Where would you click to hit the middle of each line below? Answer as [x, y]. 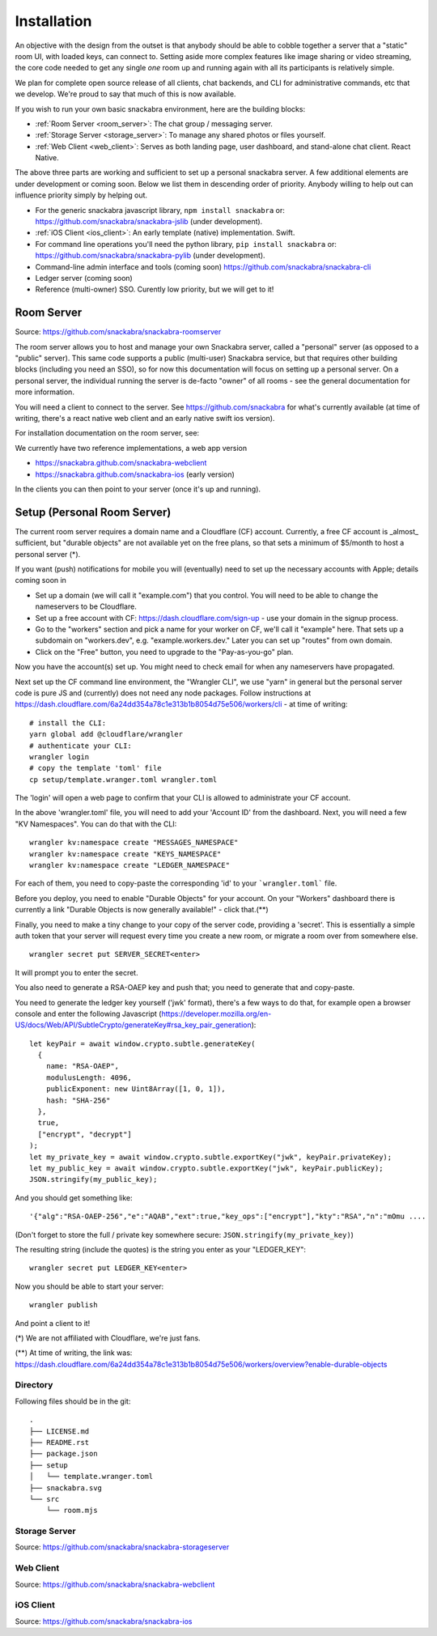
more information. [45, 392]
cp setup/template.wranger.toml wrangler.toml [123, 780]
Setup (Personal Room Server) [93, 512]
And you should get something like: [74, 1197]
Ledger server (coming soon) [84, 278]
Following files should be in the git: [73, 1401]
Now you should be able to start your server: [89, 1286]
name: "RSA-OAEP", [83, 1066]
